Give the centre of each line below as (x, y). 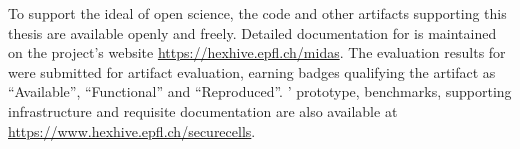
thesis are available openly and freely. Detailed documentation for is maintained (252, 32)
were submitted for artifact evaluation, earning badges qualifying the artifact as (252, 71)
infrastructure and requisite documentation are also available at (203, 110)
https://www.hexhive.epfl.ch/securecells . (132, 130)
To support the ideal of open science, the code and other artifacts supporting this (257, 13)
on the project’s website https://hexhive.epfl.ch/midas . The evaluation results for (257, 52)
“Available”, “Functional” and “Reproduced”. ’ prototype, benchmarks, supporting (260, 91)
